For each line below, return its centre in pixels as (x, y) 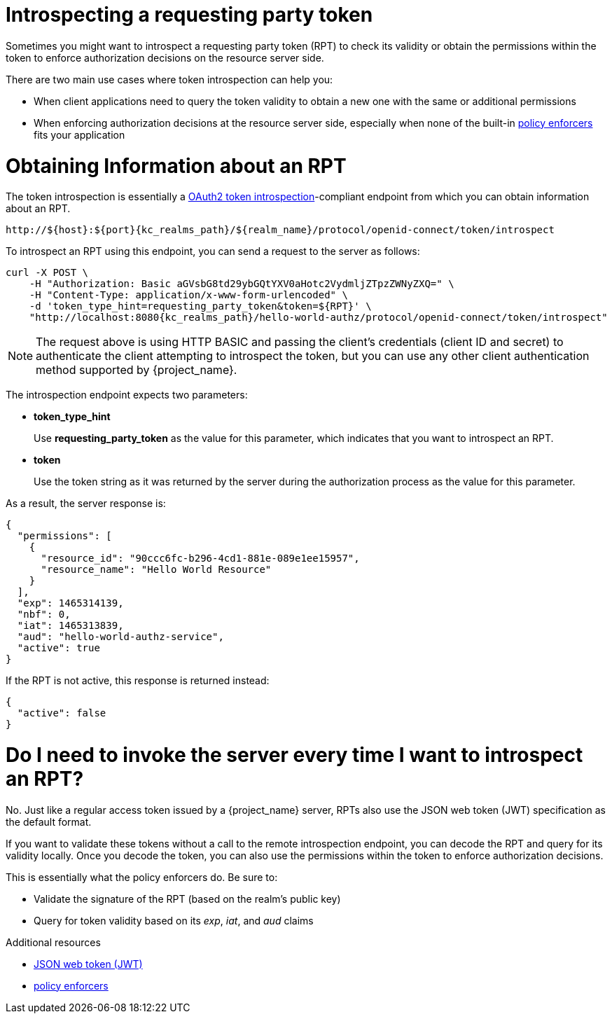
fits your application (79, 134)
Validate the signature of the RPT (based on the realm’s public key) (187, 899)
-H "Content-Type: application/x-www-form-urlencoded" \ (188, 295)
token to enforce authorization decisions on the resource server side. (165, 57)
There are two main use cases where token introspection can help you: (169, 79)
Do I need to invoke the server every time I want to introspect (294, 755)
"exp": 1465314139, (70, 603)
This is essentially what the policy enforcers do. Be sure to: (142, 877)
